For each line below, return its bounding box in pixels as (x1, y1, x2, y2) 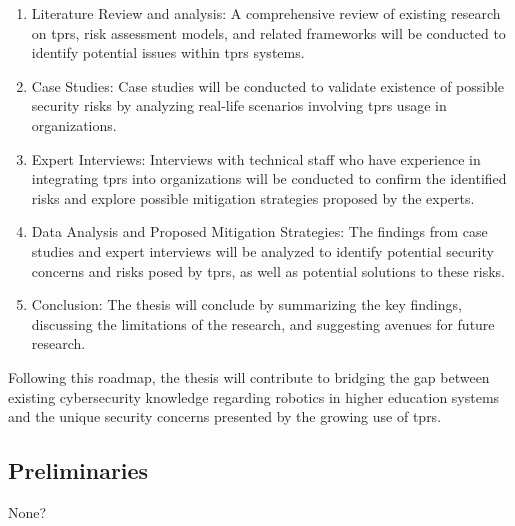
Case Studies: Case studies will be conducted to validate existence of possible (31, 75, 505, 96)
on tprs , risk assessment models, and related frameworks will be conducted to (31, 22, 506, 43)
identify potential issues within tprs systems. (31, 42, 305, 63)
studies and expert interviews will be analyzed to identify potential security (31, 240, 494, 261)
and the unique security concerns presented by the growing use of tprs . (8, 406, 442, 427)
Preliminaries (8, 455, 149, 486)
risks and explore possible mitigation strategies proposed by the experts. (31, 187, 475, 208)
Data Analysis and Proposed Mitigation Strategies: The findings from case (31, 221, 488, 242)
